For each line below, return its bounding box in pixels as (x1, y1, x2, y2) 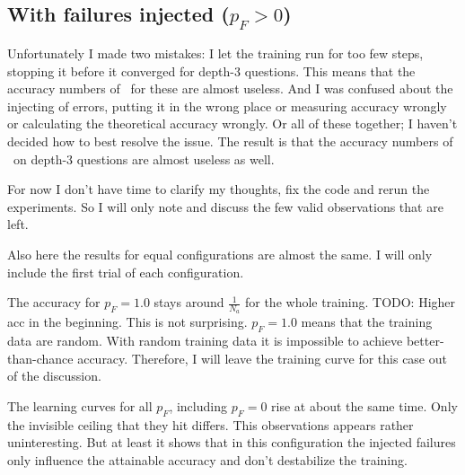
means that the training (301, 312, 433, 331)
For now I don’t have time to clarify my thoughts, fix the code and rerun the (7, 180, 430, 198)
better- (406, 331, 444, 350)
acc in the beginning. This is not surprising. (7, 312, 248, 331)
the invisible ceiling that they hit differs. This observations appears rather (7, 415, 414, 434)
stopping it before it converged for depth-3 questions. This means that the (7, 61, 416, 80)
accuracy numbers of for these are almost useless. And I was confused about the (7, 79, 453, 98)
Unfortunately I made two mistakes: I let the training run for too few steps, (7, 44, 424, 62)
